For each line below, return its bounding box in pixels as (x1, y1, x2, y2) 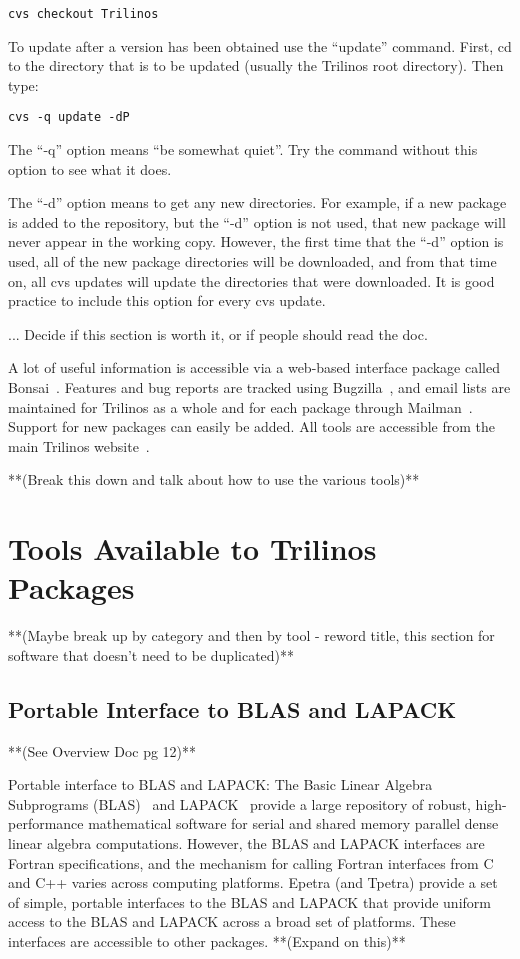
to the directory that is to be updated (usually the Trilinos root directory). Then (8, 55, 504, 76)
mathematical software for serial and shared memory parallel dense (88, 813, 499, 834)
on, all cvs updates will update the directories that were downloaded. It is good (8, 270, 495, 291)
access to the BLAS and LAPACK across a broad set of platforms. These (8, 911, 456, 932)
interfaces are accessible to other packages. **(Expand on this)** (8, 931, 406, 952)
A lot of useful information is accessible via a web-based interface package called (8, 357, 500, 378)
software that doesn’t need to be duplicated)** (8, 644, 295, 665)
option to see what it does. (8, 158, 172, 179)
